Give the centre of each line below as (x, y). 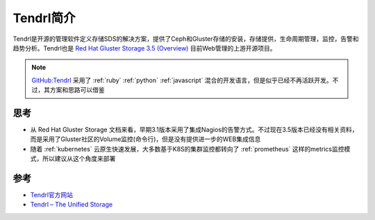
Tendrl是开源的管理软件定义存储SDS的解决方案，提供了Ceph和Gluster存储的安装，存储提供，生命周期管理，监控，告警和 (186, 39)
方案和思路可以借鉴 (77, 90)
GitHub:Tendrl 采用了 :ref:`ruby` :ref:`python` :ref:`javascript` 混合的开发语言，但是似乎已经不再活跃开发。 (182, 80)
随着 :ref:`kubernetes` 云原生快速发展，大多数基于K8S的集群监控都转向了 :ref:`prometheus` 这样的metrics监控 (187, 149)
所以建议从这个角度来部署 (79, 158)
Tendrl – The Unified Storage (72, 205)
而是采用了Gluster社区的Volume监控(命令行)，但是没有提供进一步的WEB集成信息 (145, 139)
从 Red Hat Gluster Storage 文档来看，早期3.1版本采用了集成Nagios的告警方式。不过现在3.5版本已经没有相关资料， (194, 130)
